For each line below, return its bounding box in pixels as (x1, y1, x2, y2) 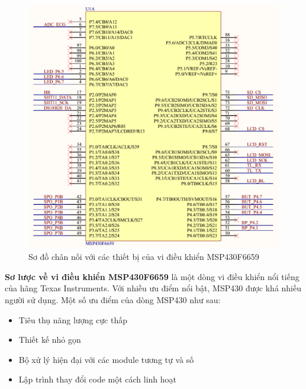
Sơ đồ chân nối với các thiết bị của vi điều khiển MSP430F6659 (28, 250, 259, 263)
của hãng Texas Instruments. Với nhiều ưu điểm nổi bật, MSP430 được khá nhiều (5, 282, 302, 294)
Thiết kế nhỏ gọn (18, 333, 81, 346)
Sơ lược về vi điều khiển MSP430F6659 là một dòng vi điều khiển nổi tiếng (5, 270, 299, 282)
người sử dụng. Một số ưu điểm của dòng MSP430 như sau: (5, 294, 221, 306)
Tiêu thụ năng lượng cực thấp (18, 313, 127, 326)
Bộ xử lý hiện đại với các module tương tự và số (18, 353, 194, 365)
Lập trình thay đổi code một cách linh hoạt (18, 373, 177, 385)
